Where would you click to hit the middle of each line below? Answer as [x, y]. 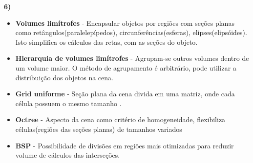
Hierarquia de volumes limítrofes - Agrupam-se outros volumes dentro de [132, 58]
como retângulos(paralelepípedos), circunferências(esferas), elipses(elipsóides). [131, 32]
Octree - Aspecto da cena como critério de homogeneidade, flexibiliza [120, 119]
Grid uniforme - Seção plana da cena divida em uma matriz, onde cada [125, 94]
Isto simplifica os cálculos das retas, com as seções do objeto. [106, 42]
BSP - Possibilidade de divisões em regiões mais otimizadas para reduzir [125, 145]
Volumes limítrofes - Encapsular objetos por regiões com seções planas [125, 23]
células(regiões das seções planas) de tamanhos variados [99, 129]
